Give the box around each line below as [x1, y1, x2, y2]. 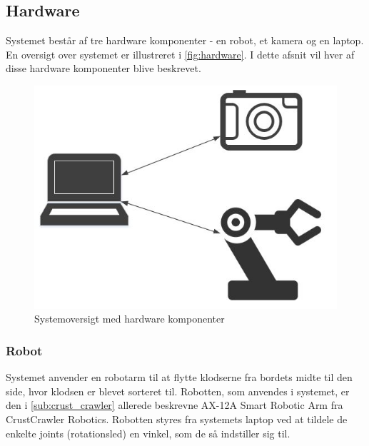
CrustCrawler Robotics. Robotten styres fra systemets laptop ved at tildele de [6, 412, 348, 427]
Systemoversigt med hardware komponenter [34, 311, 225, 326]
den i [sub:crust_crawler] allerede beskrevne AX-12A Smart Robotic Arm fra [6, 397, 343, 412]
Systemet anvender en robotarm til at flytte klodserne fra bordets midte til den [6, 370, 353, 385]
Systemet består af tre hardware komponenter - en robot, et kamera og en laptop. [6, 33, 364, 48]
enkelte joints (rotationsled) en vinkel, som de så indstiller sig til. [6, 425, 290, 440]
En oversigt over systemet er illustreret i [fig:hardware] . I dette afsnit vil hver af [6, 46, 355, 61]
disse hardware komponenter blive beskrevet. [6, 61, 201, 76]
